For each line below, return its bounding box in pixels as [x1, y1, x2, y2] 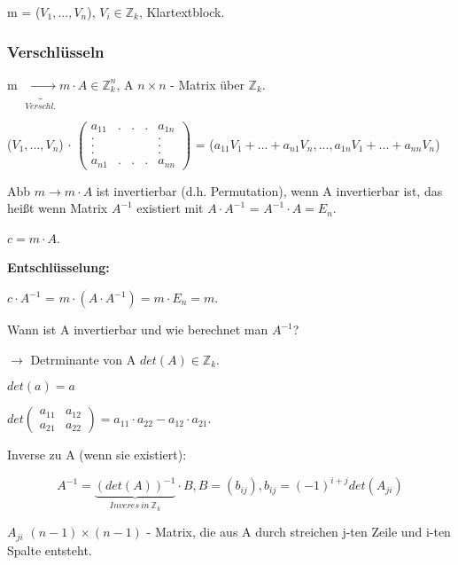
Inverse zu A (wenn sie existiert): [7, 445, 187, 464]
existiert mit [136, 199, 204, 217]
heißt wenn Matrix [7, 199, 108, 217]
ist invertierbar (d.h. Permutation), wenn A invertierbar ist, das [96, 181, 443, 200]
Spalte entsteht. [7, 540, 92, 559]
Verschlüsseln [7, 40, 105, 62]
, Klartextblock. [138, 3, 225, 20]
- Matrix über [170, 75, 245, 93]
